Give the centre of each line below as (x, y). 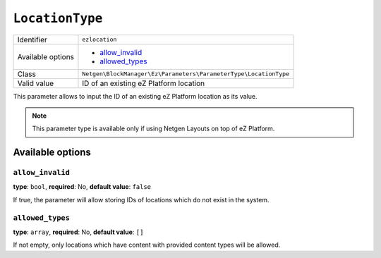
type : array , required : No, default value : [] (78, 232)
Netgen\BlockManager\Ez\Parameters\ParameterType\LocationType (186, 74)
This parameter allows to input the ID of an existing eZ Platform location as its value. (135, 96)
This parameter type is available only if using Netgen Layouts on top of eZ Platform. (153, 129)
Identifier (32, 39)
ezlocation (99, 40)
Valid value (36, 83)
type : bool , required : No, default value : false (82, 187)
